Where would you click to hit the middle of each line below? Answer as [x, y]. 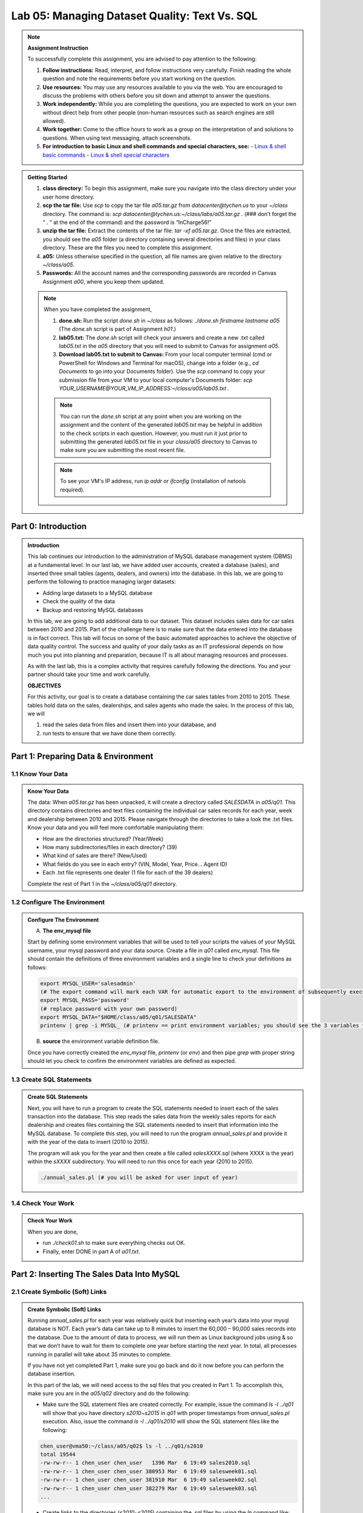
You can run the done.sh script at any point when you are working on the [151, 416]
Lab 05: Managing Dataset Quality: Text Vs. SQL [134, 16]
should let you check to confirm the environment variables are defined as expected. [132, 1061]
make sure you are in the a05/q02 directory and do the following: [109, 1393]
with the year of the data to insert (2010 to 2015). [88, 1142]
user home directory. [69, 197]
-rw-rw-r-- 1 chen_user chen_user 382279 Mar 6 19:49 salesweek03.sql [149, 1488]
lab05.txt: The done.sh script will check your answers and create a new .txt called [162, 337]
